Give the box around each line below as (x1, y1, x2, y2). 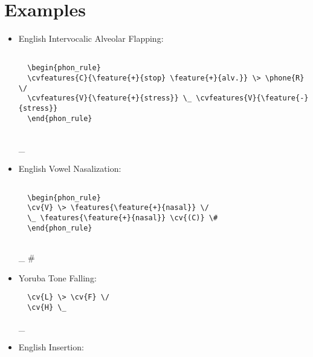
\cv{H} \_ (27, 303, 66, 312)
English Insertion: (18, 341, 84, 353)
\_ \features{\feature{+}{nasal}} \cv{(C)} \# (27, 214, 218, 223)
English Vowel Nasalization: (18, 162, 121, 174)
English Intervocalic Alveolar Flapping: (18, 32, 164, 45)
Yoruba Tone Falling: (18, 271, 97, 284)
